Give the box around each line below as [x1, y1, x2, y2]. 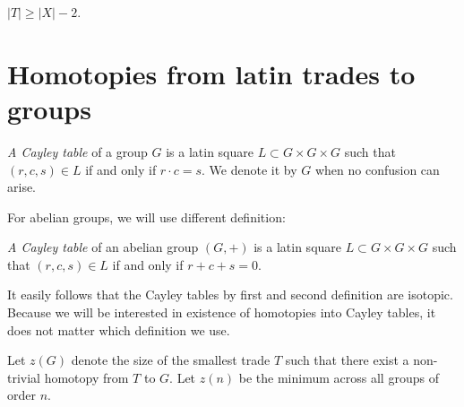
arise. [7, 178, 37, 196]
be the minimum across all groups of [238, 368, 439, 386]
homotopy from [44, 368, 129, 386]
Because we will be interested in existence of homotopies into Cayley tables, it [7, 303, 436, 322]
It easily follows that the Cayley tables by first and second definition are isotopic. [7, 285, 453, 304]
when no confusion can [314, 160, 440, 178]
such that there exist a [285, 351, 409, 369]
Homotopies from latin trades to [7, 55, 416, 91]
